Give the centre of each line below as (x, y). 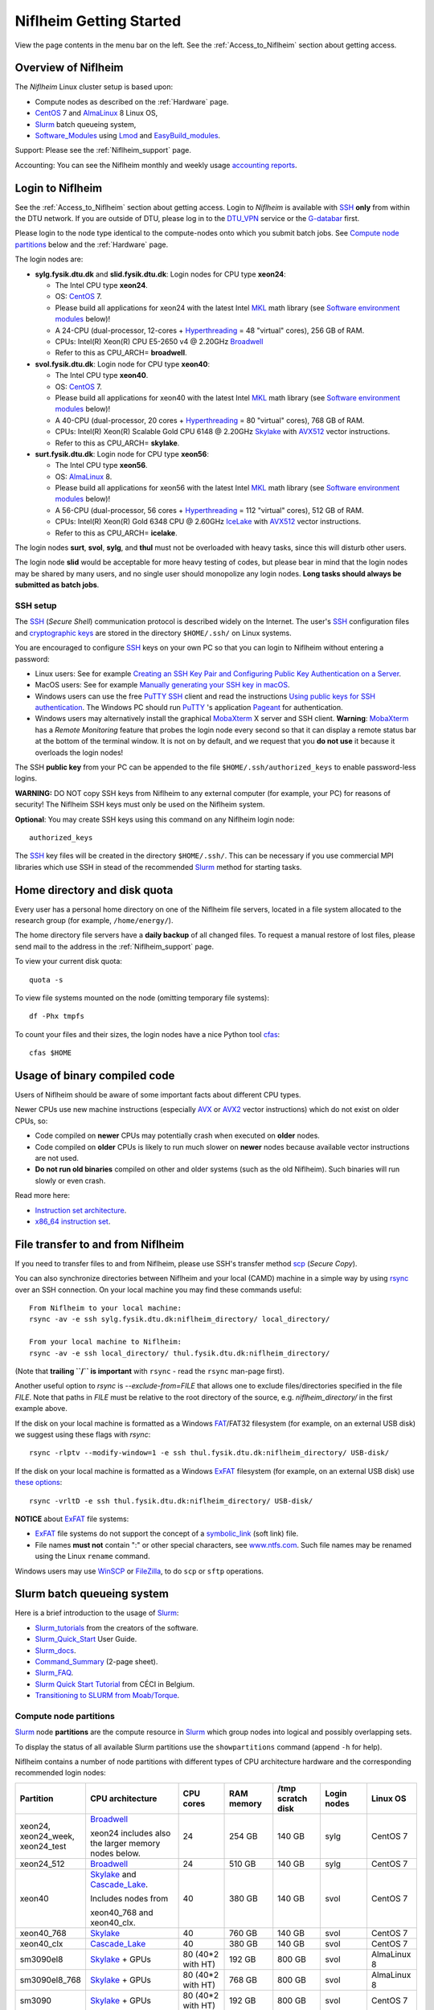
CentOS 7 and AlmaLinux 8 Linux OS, (96, 113)
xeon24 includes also (130, 1833)
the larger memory (125, 1843)
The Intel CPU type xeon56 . (101, 466)
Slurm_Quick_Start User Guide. (86, 1639)
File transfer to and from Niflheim (100, 1244)
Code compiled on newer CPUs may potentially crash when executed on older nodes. (178, 1136)
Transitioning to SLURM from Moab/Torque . (107, 1696)
